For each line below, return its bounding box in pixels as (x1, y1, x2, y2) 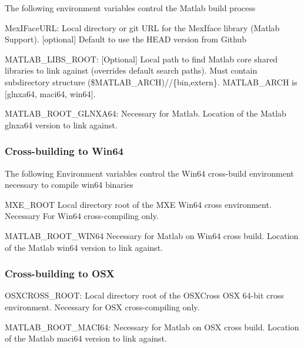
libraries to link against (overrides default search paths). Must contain (5, 64, 258, 77)
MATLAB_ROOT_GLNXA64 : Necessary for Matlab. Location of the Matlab (5, 107, 286, 120)
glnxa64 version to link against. (5, 118, 118, 131)
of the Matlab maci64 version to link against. (5, 332, 167, 344)
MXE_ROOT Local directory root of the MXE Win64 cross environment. (5, 198, 272, 210)
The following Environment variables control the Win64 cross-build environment (5, 167, 294, 179)
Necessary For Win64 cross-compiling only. (5, 210, 159, 222)
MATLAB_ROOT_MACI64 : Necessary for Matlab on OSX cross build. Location (5, 320, 299, 333)
